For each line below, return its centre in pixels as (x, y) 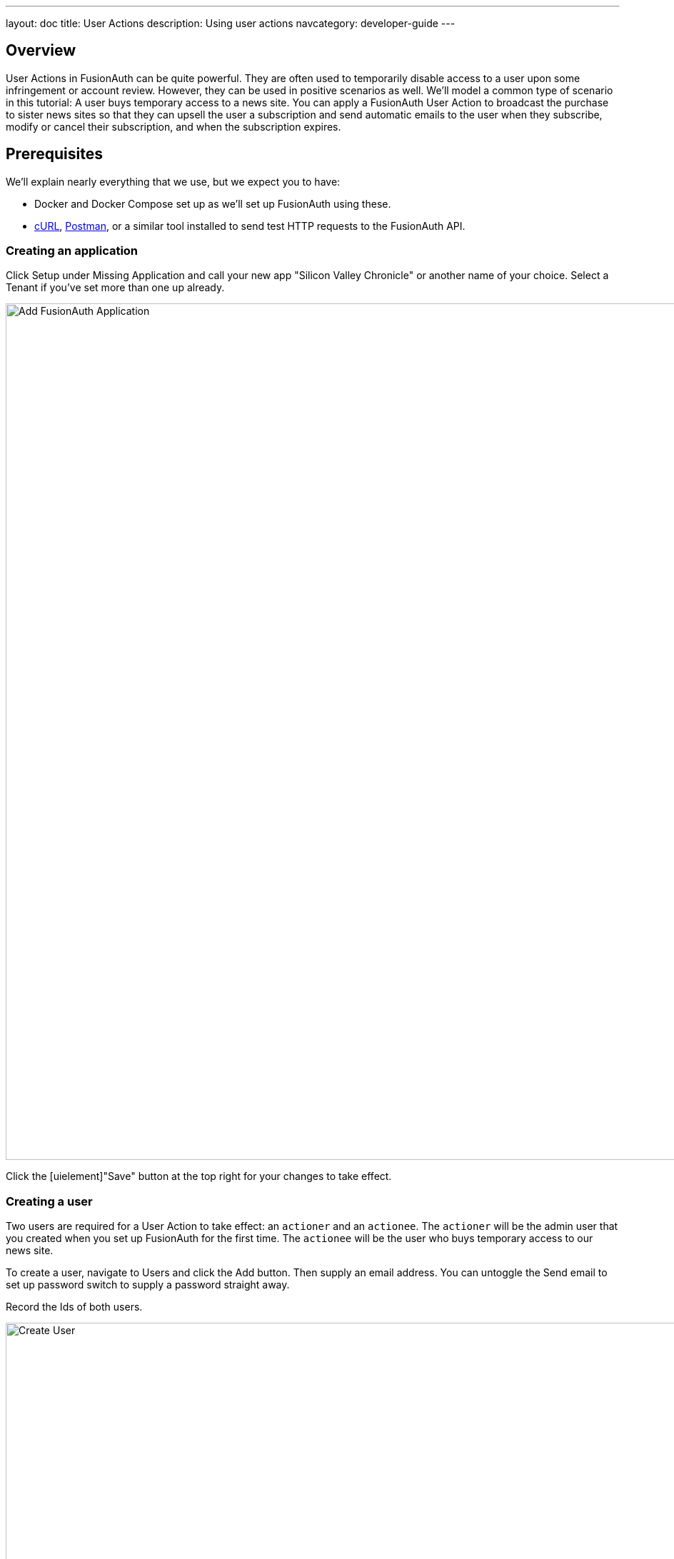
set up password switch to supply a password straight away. (148, 1285)
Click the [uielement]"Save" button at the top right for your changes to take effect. (199, 1176)
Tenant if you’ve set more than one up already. (115, 288)
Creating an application (72, 251)
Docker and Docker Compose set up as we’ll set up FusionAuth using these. (213, 203)
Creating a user (49, 1201)
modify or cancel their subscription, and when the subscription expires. (173, 126)
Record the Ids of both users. (74, 1307)
